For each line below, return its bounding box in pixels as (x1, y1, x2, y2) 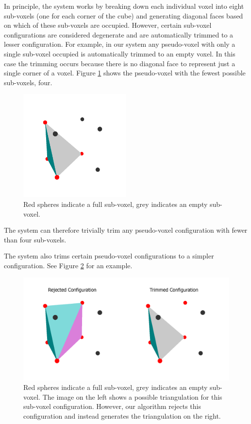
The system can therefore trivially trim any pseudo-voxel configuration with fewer (4, 225, 248, 235)
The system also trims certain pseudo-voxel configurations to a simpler (4, 251, 214, 261)
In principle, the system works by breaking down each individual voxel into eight (4, 1, 244, 11)
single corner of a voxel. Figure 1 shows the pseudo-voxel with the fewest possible (4, 68, 246, 78)
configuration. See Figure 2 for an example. (4, 260, 133, 270)
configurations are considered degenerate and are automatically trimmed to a (4, 29, 234, 39)
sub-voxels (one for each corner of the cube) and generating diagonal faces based (4, 10, 243, 20)
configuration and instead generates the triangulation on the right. (23, 410, 221, 421)
